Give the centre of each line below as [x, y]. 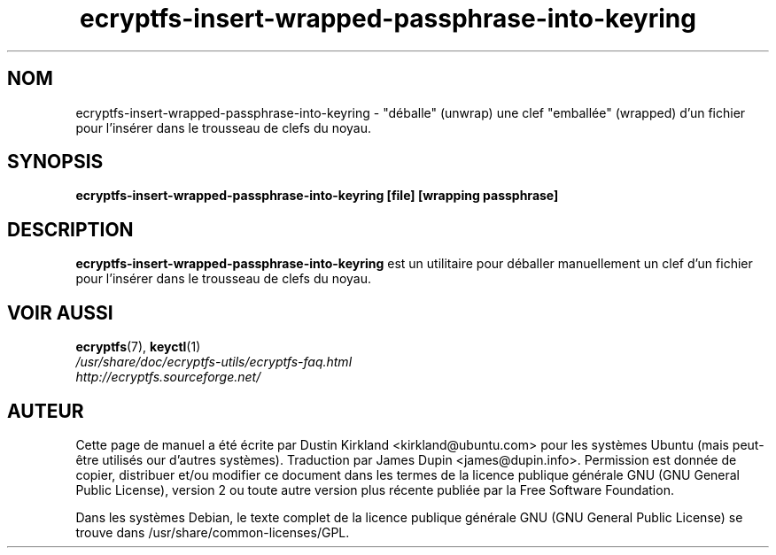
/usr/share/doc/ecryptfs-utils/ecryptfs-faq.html [214, 362]
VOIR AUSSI [60, 312]
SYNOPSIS [55, 162]
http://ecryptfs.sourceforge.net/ [168, 377]
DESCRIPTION [70, 229]
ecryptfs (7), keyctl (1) [138, 347]
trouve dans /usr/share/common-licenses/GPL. [213, 532]
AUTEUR [46, 411]
